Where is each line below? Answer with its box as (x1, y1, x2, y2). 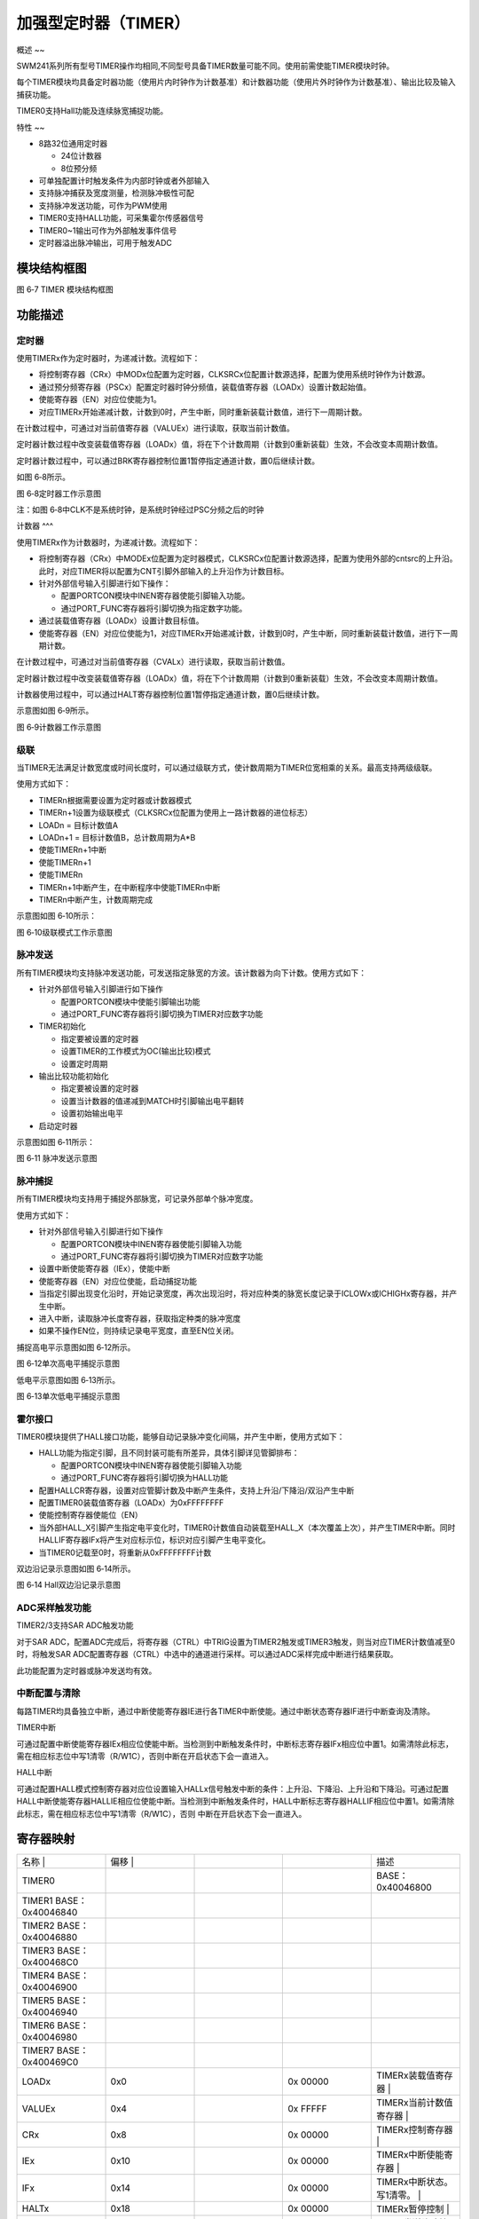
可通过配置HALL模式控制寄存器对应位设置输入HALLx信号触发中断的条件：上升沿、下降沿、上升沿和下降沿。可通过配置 (16, 1783, 450, 1794)
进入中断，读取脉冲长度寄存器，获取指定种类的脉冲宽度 (38, 1313, 241, 1323)
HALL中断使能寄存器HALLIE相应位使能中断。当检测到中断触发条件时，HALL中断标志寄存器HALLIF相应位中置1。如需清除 (16, 1796, 455, 1806)
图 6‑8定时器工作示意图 (16, 488, 102, 499)
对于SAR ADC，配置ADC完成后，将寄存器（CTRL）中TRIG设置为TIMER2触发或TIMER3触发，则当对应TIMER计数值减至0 (16, 1636, 456, 1646)
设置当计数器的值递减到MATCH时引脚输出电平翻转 (60, 1095, 245, 1106)
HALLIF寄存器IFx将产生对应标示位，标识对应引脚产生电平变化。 (38, 1535, 271, 1545)
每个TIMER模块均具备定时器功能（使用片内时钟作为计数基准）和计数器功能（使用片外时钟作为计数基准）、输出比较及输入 (16, 76, 456, 88)
